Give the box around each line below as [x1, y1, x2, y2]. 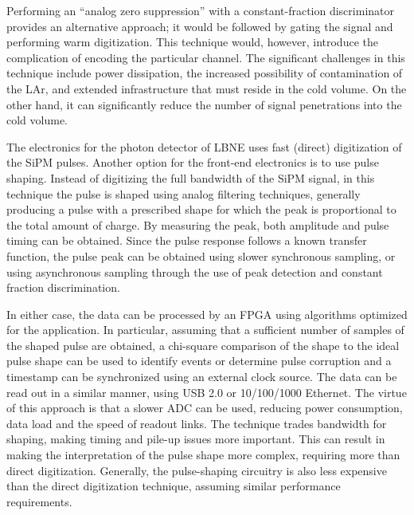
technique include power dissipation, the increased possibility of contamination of [6, 65, 403, 81]
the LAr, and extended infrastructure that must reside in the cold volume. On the [6, 80, 407, 96]
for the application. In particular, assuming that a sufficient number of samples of [6, 321, 404, 338]
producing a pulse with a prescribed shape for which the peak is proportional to [6, 201, 396, 218]
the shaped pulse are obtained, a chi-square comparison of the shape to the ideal [6, 336, 400, 353]
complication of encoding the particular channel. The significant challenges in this [6, 49, 405, 65]
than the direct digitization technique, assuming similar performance [6, 478, 341, 494]
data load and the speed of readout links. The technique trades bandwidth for [6, 415, 387, 431]
